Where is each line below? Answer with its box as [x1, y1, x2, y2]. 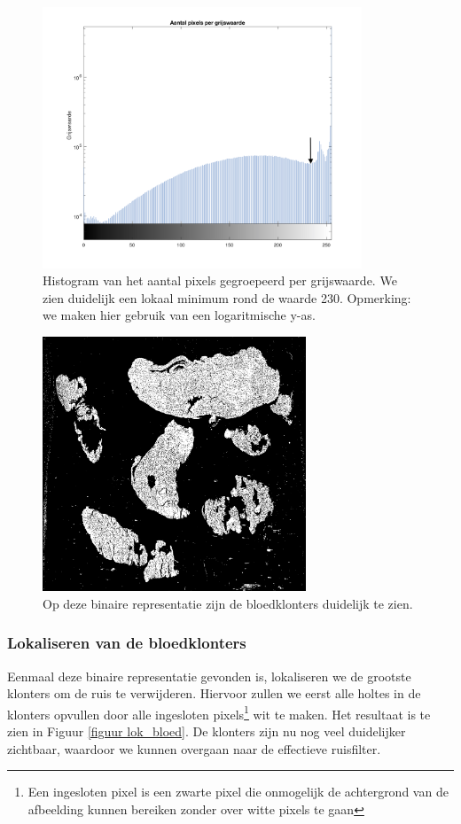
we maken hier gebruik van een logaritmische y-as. [43, 306, 316, 324]
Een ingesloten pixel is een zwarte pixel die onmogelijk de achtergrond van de [27, 782, 449, 801]
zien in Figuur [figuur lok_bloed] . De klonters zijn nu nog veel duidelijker [7, 722, 406, 740]
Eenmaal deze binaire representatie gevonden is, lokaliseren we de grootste [7, 666, 411, 685]
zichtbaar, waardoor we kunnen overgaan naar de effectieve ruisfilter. [7, 739, 381, 758]
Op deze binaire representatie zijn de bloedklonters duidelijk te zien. [43, 594, 413, 612]
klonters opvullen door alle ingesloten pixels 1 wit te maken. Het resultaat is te [7, 702, 431, 723]
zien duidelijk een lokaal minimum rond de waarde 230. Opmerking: [43, 288, 411, 307]
